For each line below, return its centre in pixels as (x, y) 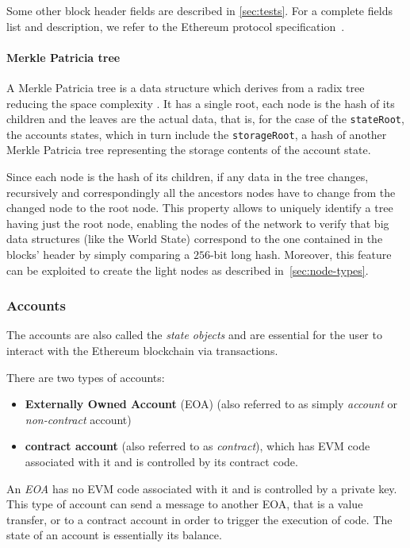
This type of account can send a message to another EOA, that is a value (185, 504)
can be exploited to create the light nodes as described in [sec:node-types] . (188, 270)
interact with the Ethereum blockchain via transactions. (142, 351)
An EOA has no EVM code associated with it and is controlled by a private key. (202, 488)
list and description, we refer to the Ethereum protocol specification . (176, 26)
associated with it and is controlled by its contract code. (161, 462)
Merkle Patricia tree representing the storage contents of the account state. (189, 150)
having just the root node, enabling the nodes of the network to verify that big (198, 223)
